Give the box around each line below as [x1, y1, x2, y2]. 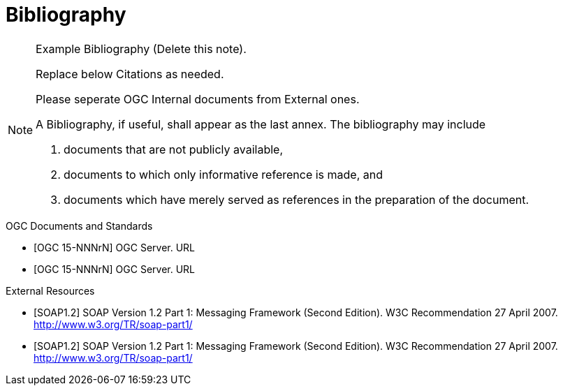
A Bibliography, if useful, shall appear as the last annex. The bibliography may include [36, 117, 486, 131]
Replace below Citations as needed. [36, 66, 224, 81]
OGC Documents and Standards [6, 219, 153, 232]
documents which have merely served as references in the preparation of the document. [64, 192, 529, 207]
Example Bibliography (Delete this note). [36, 41, 247, 56]
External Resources [6, 284, 95, 297]
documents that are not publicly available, [64, 142, 284, 156]
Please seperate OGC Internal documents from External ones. [36, 91, 360, 106]
